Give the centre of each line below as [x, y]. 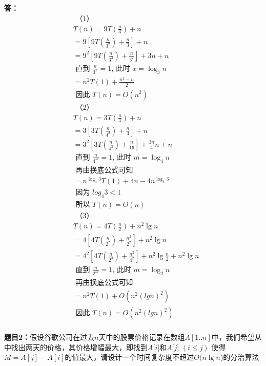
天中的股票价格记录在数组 [142, 337]
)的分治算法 [240, 357]
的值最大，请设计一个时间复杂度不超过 [129, 357]
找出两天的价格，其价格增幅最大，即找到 [79, 347]
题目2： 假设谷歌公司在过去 [49, 337]
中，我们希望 [233, 337]
